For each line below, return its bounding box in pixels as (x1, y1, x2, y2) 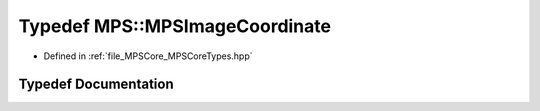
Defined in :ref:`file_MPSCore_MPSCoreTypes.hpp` (43, 50, 254, 62)
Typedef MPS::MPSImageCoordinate (18, 15, 332, 37)
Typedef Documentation (18, 76, 174, 93)
